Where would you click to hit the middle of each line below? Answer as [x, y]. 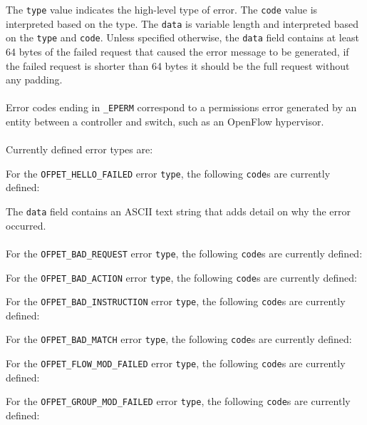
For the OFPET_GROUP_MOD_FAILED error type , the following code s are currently [178, 401]
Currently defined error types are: [79, 149]
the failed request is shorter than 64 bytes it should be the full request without [178, 65]
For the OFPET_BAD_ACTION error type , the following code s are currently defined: [181, 277]
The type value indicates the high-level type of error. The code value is [162, 9]
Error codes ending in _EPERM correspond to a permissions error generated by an [181, 107]
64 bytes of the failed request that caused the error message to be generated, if [177, 51]
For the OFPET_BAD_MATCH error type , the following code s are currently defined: [179, 339]
